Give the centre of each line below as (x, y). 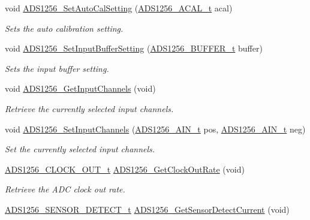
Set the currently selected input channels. (80, 149)
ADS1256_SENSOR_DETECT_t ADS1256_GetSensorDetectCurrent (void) (147, 209)
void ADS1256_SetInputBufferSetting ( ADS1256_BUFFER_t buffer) (134, 48)
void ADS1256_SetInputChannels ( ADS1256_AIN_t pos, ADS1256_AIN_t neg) (155, 129)
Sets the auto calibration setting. (64, 28)
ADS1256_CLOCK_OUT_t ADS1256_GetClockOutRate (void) (125, 169)
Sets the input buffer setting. (57, 68)
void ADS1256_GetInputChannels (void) (80, 88)
